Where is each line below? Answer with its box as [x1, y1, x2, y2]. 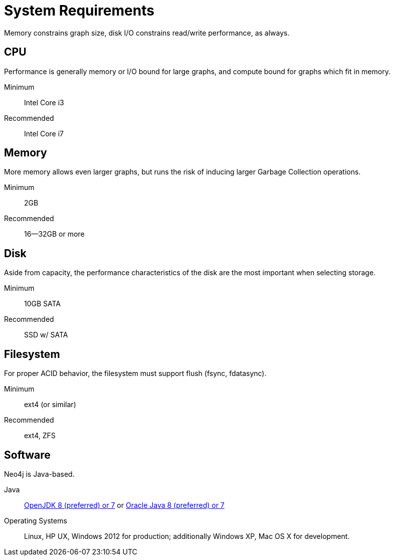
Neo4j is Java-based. [4, 469, 75, 478]
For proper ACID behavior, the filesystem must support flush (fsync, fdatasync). [4, 369, 267, 378]
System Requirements [4, 2, 154, 19]
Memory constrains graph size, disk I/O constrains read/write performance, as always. [4, 28, 290, 37]
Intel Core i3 [24, 98, 64, 107]
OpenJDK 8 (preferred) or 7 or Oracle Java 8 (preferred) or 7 [24, 500, 225, 509]
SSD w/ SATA [24, 330, 68, 339]
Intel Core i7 [24, 129, 64, 138]
